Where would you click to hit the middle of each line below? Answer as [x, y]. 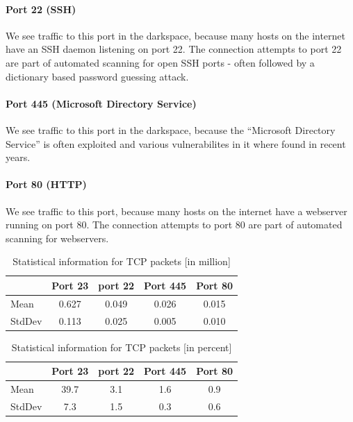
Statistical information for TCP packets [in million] [122, 261]
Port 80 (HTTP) [46, 184]
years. [18, 157]
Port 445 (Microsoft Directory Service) [101, 103]
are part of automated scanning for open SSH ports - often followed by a [160, 62]
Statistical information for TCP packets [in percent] [122, 347]
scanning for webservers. [57, 238]
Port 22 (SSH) [41, 9]
